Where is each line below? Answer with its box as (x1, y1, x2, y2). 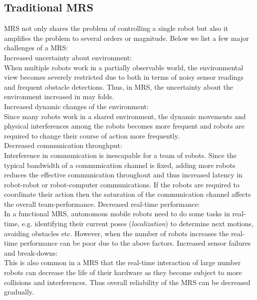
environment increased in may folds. (4, 91, 114, 102)
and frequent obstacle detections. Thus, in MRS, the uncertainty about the (4, 81, 234, 92)
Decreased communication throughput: (4, 140, 122, 150)
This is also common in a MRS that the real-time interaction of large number (4, 257, 241, 268)
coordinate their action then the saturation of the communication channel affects (4, 189, 251, 199)
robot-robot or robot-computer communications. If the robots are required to (4, 179, 240, 189)
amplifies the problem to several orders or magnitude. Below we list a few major (4, 32, 249, 43)
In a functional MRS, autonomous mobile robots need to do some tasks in (4, 208, 230, 219)
